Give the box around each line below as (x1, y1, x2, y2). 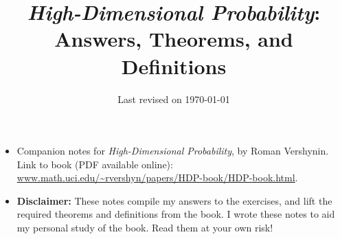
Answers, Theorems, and (54, 25, 293, 53)
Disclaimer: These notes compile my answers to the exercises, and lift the (16, 193, 332, 207)
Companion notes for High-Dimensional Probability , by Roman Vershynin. (16, 144, 329, 158)
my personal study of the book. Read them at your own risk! (16, 220, 273, 235)
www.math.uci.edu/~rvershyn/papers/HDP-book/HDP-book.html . (16, 170, 298, 185)
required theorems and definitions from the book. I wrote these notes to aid (16, 207, 335, 221)
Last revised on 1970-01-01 (117, 91, 230, 106)
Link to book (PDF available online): (16, 157, 173, 171)
